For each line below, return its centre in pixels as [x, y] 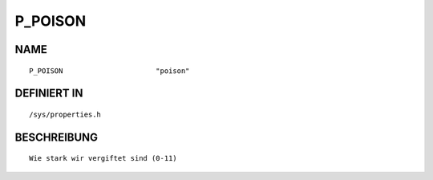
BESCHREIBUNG [57, 137]
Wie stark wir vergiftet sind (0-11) [103, 158]
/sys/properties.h [65, 114]
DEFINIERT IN [49, 94]
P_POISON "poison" [109, 71]
